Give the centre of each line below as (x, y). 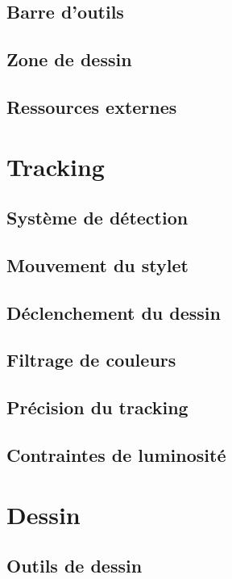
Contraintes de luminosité (116, 455)
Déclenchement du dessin (114, 312)
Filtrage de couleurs (91, 360)
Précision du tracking (97, 407)
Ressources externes (92, 106)
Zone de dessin (69, 59)
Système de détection (97, 218)
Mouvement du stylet (97, 264)
